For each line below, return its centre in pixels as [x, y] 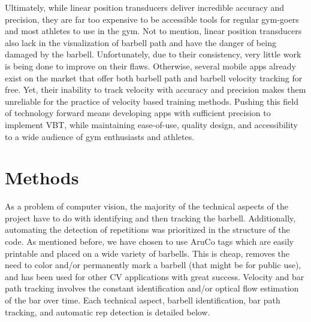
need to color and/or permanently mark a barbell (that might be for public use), [153, 265]
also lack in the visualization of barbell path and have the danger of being [141, 42]
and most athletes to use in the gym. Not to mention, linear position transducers [153, 31]
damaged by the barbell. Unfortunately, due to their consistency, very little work [153, 54]
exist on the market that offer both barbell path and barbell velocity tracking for [154, 78]
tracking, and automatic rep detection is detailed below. [108, 312]
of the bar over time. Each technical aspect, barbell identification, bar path [143, 300]
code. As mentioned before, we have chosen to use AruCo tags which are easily [150, 242]
